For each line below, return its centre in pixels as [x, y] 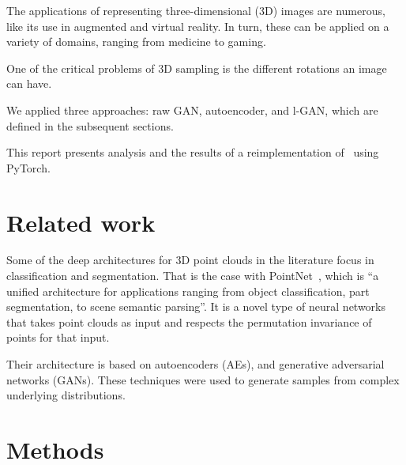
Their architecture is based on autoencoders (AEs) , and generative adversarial [195, 364]
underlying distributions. [66, 395]
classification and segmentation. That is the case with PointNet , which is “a [193, 276]
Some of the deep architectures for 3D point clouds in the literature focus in [190, 260]
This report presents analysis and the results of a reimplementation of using [193, 152]
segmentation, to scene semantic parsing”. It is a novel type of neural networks [196, 306]
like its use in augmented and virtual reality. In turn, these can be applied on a [198, 26]
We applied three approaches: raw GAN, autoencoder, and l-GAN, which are [192, 110]
